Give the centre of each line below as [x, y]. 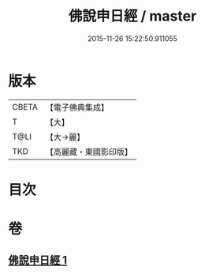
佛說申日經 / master [132, 16]
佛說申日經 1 [38, 260]
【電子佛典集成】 [77, 107]
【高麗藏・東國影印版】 [89, 152]
